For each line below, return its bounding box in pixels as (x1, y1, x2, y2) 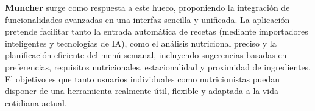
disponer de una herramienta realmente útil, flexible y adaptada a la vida (5, 84, 279, 97)
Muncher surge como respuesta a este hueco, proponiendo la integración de (5, 1, 290, 13)
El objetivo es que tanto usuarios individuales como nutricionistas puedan (5, 72, 280, 85)
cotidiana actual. (5, 96, 67, 109)
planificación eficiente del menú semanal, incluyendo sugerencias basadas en (5, 49, 287, 61)
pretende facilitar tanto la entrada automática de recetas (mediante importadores (5, 25, 308, 38)
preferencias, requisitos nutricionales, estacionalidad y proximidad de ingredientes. (5, 60, 311, 73)
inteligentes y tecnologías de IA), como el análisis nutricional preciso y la (5, 36, 277, 49)
